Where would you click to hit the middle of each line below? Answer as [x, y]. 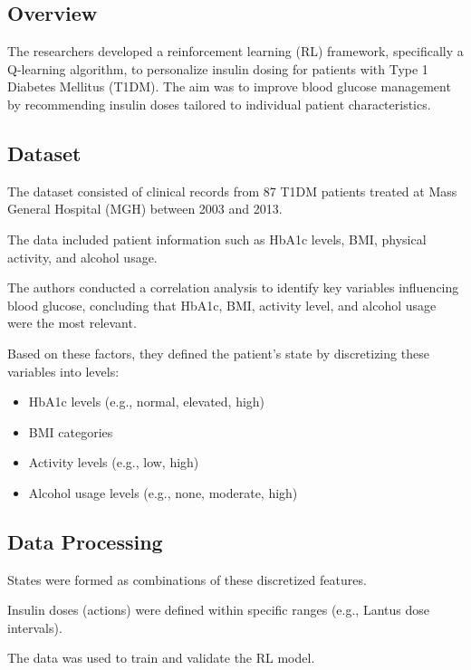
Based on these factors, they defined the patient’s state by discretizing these [218, 353]
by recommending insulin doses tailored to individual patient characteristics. [219, 104]
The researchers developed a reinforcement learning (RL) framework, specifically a [235, 51]
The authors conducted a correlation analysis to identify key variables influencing [233, 287]
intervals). [35, 627]
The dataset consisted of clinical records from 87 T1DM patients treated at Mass [232, 191]
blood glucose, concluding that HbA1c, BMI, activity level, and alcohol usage [222, 305]
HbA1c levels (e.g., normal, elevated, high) [147, 402]
